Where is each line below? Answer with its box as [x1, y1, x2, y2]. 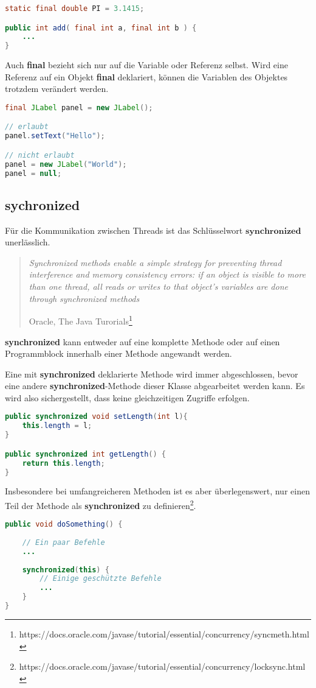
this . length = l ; [22, 421, 92, 430]
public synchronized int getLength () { [5, 449, 166, 458]
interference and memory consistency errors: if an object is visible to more [29, 268, 306, 281]
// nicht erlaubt [5, 150, 75, 160]
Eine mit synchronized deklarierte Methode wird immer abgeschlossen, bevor [5, 367, 298, 380]
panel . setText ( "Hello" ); [5, 132, 105, 141]
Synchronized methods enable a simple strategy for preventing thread [29, 256, 282, 269]
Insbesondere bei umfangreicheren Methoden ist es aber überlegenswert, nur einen [5, 485, 310, 497]
